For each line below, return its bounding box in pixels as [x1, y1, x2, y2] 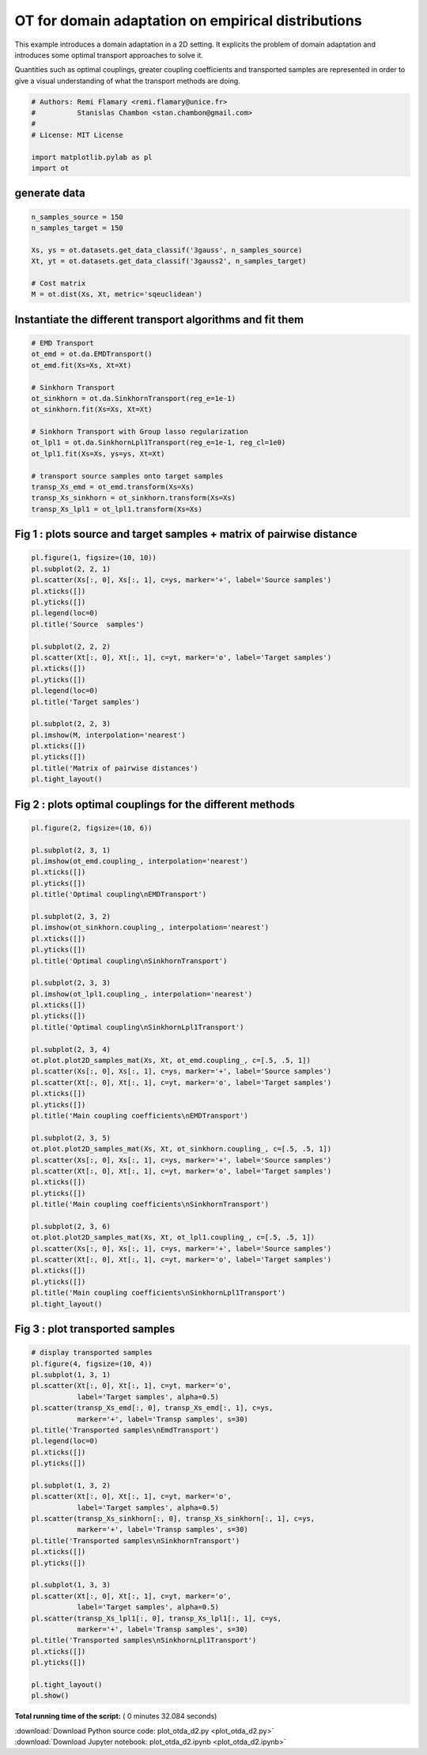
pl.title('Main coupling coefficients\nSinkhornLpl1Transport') [31, 1288, 286, 1297]
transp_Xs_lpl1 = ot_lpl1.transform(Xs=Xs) [31, 505, 203, 513]
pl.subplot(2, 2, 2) [31, 641, 111, 651]
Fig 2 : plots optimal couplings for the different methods [14, 797, 296, 811]
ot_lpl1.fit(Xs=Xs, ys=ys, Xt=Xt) [31, 449, 165, 458]
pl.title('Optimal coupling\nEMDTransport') [31, 890, 207, 899]
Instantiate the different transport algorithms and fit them [14, 312, 304, 326]
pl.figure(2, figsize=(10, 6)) [31, 823, 153, 832]
